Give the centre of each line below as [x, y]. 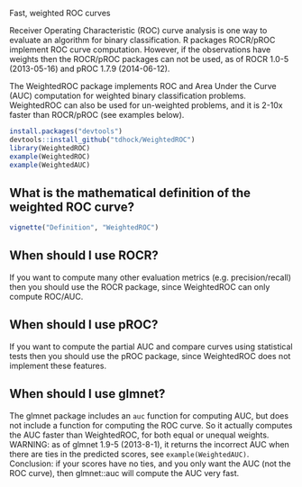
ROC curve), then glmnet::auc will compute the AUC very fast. [124, 473]
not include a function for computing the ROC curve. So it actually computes [151, 425]
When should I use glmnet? [87, 394]
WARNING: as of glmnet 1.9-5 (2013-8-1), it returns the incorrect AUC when [150, 444]
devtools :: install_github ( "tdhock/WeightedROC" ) [102, 140]
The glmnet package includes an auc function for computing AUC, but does [149, 415]
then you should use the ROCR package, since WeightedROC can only [140, 286]
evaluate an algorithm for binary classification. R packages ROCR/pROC [142, 40]
